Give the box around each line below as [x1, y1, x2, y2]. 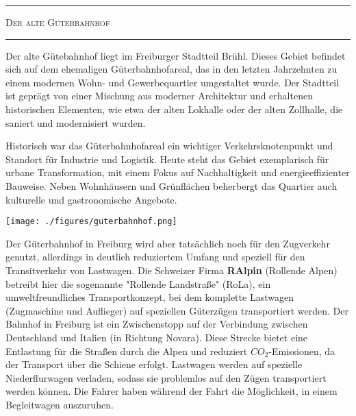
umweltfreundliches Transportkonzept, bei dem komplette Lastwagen [5, 290, 294, 304]
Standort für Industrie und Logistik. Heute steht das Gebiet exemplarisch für [5, 151, 329, 166]
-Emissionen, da [268, 343, 335, 358]
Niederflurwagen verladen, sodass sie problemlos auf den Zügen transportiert [5, 370, 327, 384]
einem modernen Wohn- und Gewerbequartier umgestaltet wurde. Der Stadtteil [5, 75, 340, 89]
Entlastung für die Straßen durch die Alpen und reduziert [5, 343, 248, 358]
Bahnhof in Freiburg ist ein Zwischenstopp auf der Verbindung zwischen [5, 317, 308, 331]
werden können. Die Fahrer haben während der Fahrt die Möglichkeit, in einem [5, 384, 338, 398]
